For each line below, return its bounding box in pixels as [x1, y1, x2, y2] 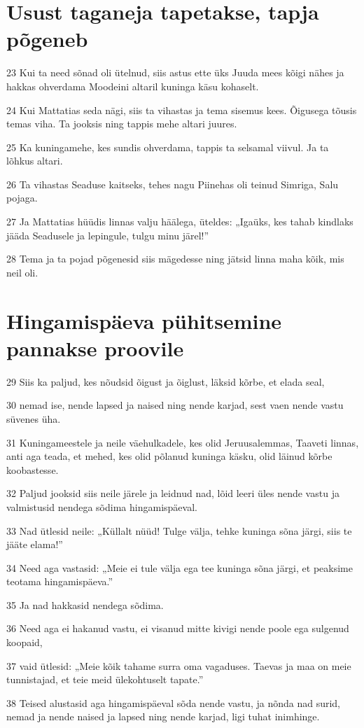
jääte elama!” [6, 537, 63, 552]
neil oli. [6, 265, 38, 279]
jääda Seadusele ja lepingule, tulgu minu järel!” [6, 227, 209, 242]
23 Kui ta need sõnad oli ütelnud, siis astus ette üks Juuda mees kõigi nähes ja [6, 65, 344, 80]
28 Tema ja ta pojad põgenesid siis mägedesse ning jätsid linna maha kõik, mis [6, 251, 344, 266]
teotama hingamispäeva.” [6, 574, 113, 589]
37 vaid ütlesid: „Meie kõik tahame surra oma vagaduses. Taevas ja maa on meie [6, 658, 351, 673]
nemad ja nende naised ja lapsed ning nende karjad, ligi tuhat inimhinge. [6, 709, 320, 724]
